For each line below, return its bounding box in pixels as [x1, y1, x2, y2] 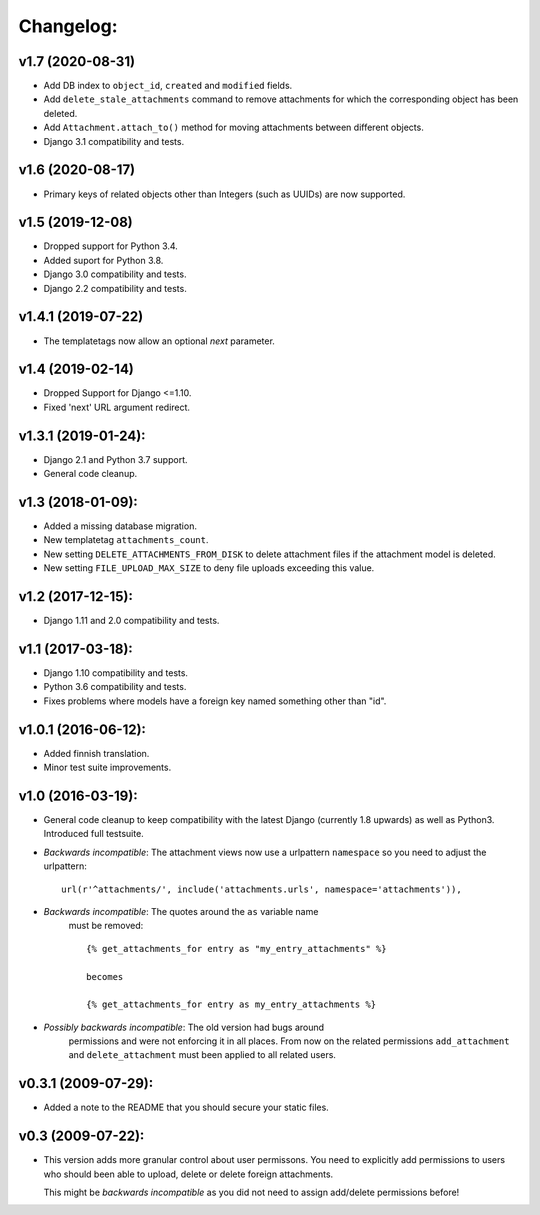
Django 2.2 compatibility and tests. [43, 282, 187, 294]
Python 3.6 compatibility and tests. [43, 681, 187, 693]
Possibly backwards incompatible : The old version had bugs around [43, 1021, 325, 1033]
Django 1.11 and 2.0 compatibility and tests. [43, 615, 220, 627]
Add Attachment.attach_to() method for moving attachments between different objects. [43, 121, 424, 134]
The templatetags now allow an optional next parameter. [43, 335, 275, 347]
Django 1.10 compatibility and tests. [43, 667, 189, 679]
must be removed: [68, 920, 144, 932]
